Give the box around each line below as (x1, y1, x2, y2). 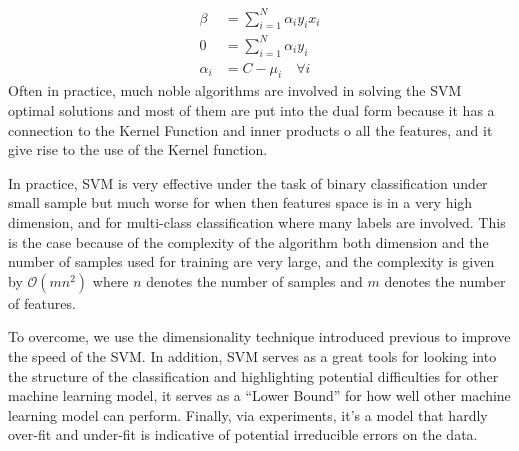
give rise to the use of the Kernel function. (8, 139, 268, 160)
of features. (8, 292, 76, 313)
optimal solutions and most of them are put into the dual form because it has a (8, 100, 495, 121)
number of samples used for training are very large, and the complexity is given (8, 251, 495, 272)
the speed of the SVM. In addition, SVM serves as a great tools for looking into (8, 346, 497, 367)
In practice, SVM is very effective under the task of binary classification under (8, 172, 488, 193)
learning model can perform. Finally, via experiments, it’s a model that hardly (8, 404, 488, 425)
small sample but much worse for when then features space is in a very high (8, 192, 473, 213)
